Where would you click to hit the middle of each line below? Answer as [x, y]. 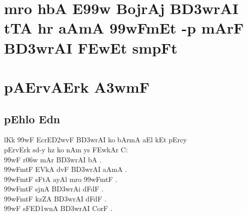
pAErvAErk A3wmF [77, 86]
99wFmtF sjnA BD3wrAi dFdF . [54, 189]
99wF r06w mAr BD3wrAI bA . [53, 159]
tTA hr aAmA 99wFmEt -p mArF [124, 28]
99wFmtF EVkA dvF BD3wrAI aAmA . [65, 169]
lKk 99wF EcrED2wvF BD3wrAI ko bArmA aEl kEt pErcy [95, 140]
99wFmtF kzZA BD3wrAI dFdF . [55, 198]
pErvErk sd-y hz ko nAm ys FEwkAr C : [66, 149]
